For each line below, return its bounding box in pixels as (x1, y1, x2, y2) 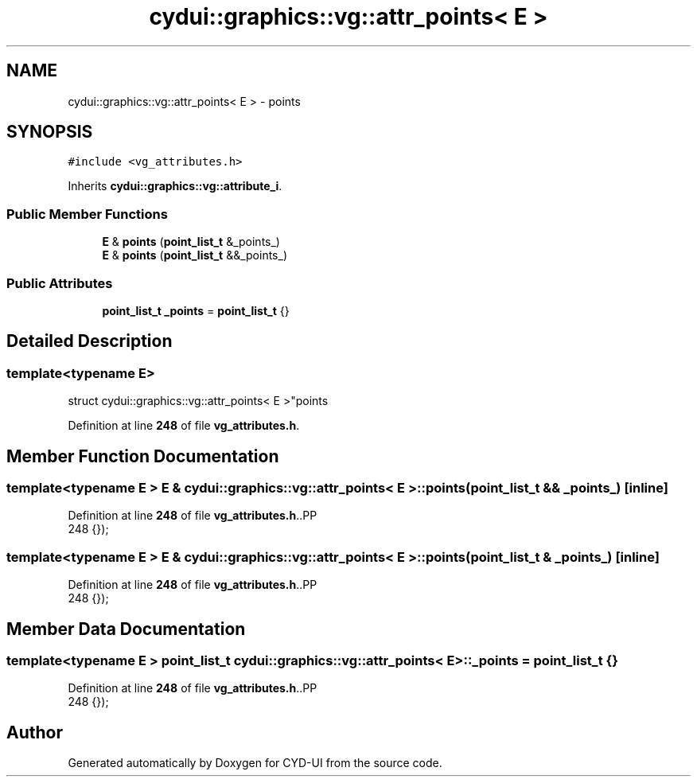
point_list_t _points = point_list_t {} (102, 303, 290, 317)
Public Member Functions (6, 205, 168, 222)
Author (6, 722, 63, 742)
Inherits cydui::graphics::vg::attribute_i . (68, 179, 282, 193)
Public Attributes (6, 275, 113, 291)
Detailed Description (6, 331, 173, 352)
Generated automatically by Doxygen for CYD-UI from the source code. (68, 756, 442, 770)
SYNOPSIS (6, 122, 93, 142)
